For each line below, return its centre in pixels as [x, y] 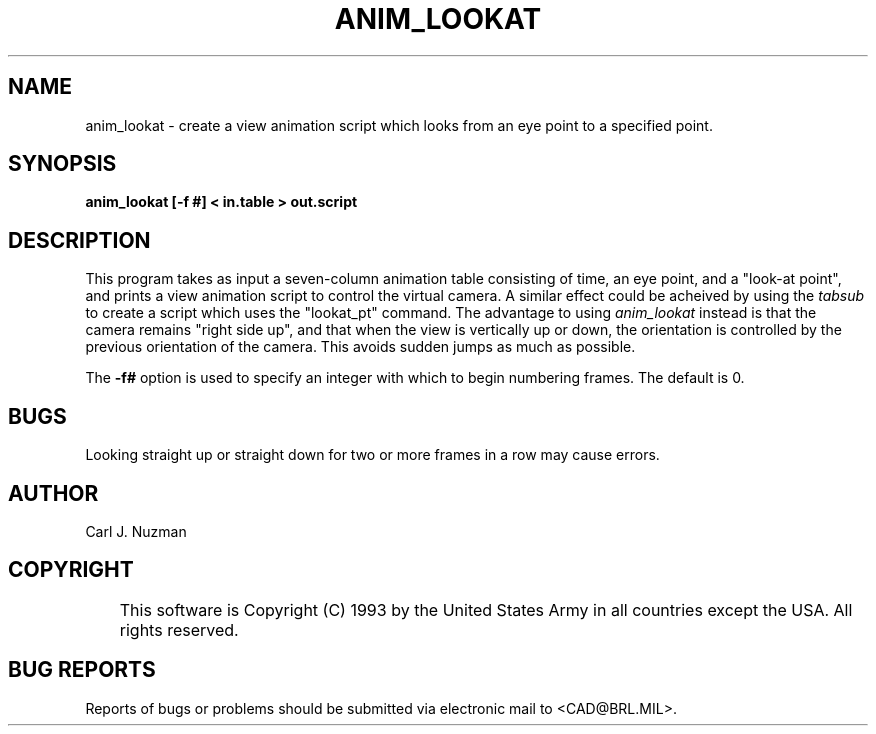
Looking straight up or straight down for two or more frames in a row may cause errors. [372, 455]
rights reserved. [179, 629]
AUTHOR [53, 493]
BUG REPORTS [82, 670]
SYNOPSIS [62, 164]
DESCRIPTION [79, 240]
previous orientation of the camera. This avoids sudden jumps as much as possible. [360, 347]
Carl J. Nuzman [136, 531]
